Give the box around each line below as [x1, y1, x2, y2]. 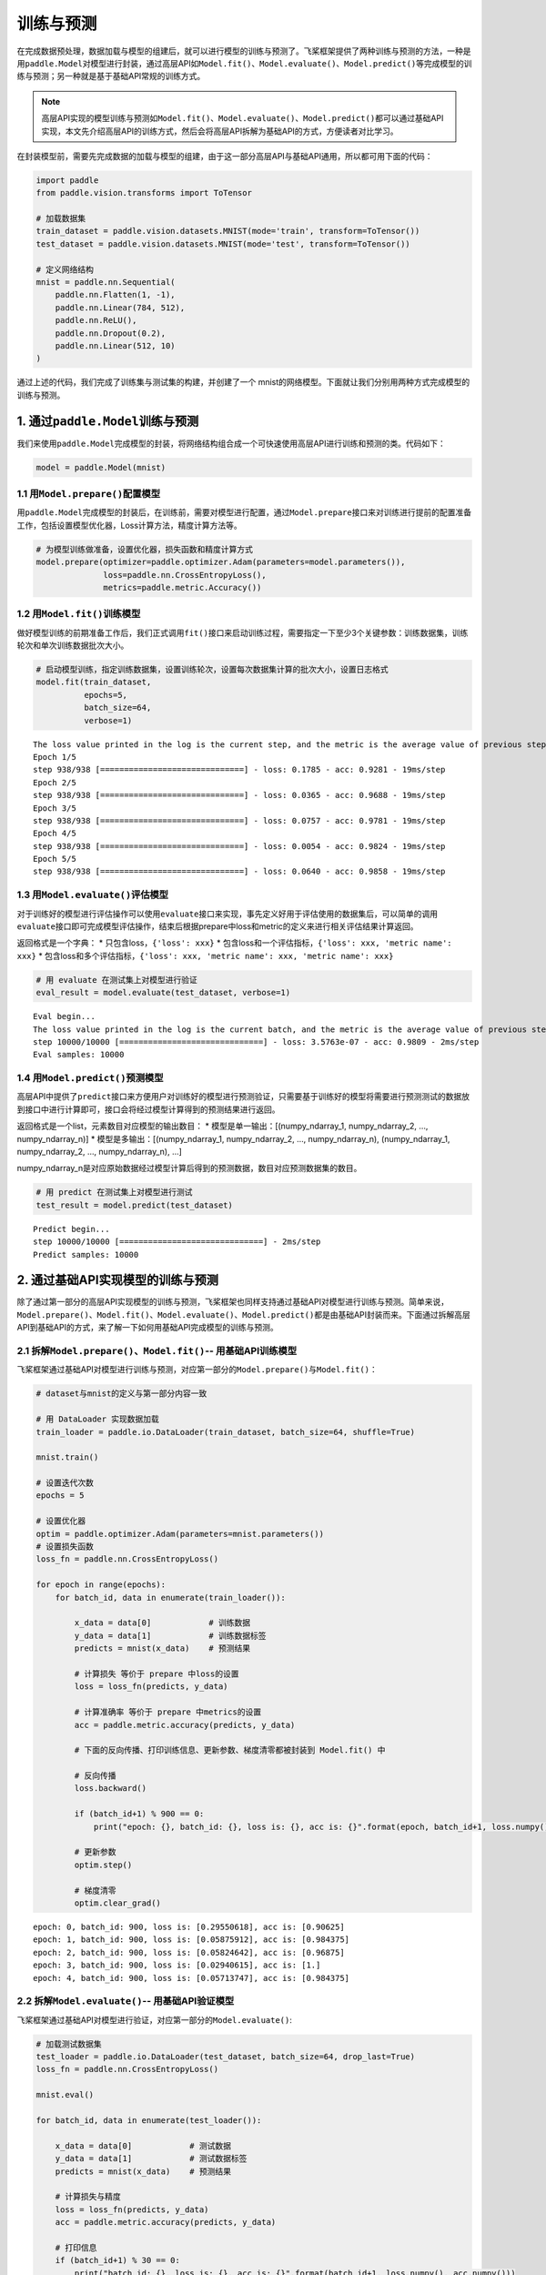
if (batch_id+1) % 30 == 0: [55, 2255, 181, 2266]
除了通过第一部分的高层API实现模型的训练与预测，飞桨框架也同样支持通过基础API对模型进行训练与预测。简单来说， [16, 1297, 450, 1308]
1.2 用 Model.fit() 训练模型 [16, 608, 141, 621]
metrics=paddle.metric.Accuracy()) [103, 582, 262, 592]
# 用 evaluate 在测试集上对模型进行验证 [35, 975, 197, 985]
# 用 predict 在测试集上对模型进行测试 [35, 1188, 193, 1198]
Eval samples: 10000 [33, 1049, 125, 1060]
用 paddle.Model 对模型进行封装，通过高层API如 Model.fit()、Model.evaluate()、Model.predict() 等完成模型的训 [16, 57, 472, 68]
